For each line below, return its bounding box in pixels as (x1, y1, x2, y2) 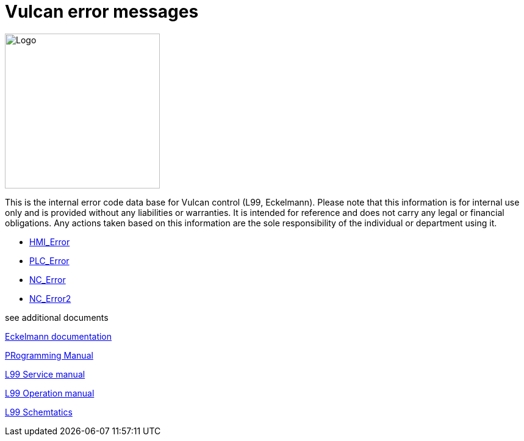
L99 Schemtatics (5, 406, 73, 417)
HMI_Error (29, 236, 70, 247)
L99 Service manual (5, 368, 85, 379)
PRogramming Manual (5, 350, 93, 360)
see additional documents (5, 312, 109, 323)
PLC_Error (29, 255, 70, 266)
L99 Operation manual (5, 387, 95, 398)
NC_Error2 (29, 293, 71, 304)
